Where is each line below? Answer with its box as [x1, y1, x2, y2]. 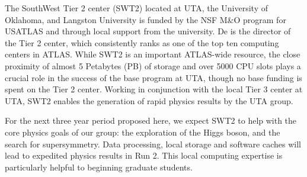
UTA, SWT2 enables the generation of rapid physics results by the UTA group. [5, 94, 293, 107]
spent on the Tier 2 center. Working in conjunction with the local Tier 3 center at [5, 83, 303, 95]
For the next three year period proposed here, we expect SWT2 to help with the [5, 114, 297, 127]
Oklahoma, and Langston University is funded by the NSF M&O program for [5, 13, 286, 25]
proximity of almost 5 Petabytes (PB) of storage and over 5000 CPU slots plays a [5, 59, 301, 72]
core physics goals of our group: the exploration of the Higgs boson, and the [5, 125, 280, 138]
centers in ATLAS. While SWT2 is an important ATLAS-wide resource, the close [5, 48, 300, 60]
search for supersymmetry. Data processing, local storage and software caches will [5, 137, 301, 150]
